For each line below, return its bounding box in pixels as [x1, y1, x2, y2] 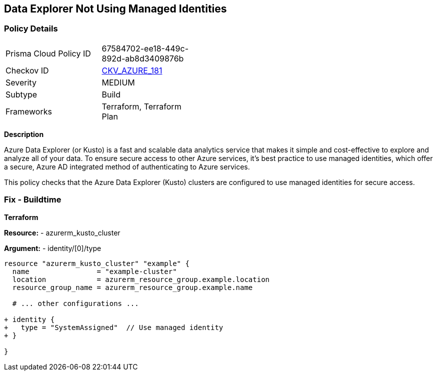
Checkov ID [5, 65, 49, 75]
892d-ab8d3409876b [101, 53, 184, 63]
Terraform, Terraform [101, 101, 181, 111]
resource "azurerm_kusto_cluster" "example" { [4, 259, 189, 267]
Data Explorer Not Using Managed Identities [4, 2, 227, 15]
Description [4, 129, 44, 138]
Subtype [5, 89, 37, 99]
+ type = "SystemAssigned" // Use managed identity [4, 323, 223, 331]
